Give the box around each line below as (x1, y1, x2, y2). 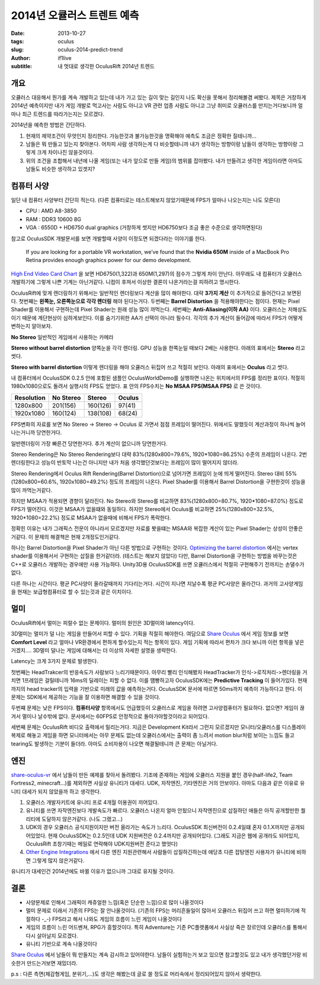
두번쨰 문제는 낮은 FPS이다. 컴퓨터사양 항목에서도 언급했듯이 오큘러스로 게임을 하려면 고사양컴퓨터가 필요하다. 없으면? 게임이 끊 (11, 705, 305, 712)
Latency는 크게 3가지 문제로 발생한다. (11, 658, 99, 665)
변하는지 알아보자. (11, 323, 53, 330)
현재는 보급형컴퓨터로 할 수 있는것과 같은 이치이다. (17, 588, 133, 595)
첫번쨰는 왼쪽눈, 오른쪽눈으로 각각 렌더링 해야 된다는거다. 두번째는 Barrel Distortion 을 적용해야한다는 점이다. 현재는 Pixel (18, 297, 300, 305)
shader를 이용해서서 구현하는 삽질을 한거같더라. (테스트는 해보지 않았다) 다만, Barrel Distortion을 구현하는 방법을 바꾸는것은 (11, 552, 297, 560)
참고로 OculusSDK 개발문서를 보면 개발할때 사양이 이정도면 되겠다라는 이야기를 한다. (11, 235, 207, 242)
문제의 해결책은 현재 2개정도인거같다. (34, 533, 120, 540)
